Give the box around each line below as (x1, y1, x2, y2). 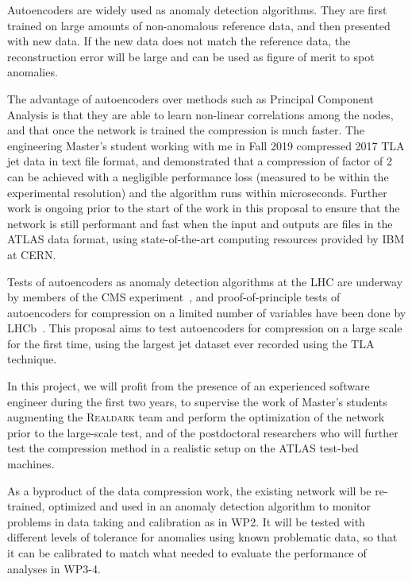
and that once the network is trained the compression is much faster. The (7, 122, 365, 138)
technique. (7, 351, 57, 367)
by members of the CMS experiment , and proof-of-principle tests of (7, 289, 341, 305)
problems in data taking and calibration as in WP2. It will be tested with (7, 513, 365, 530)
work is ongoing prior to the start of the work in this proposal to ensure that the (7, 200, 400, 216)
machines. (7, 456, 55, 472)
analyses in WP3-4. (7, 560, 101, 576)
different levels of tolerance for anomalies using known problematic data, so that (7, 529, 398, 545)
